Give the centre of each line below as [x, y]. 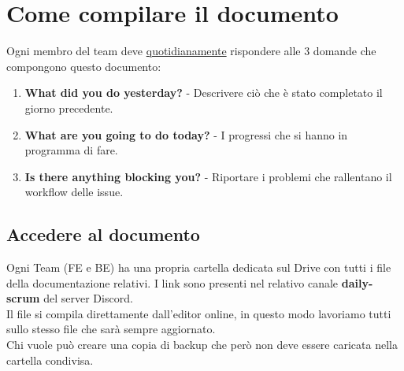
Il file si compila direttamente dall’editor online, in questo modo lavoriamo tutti [199, 313]
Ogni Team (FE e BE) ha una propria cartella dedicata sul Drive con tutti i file [199, 267]
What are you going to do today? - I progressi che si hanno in [186, 134]
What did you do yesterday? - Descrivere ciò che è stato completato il [204, 93]
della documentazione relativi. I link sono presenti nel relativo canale [172, 282]
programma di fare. [71, 150]
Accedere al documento [103, 234]
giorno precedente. [69, 108]
